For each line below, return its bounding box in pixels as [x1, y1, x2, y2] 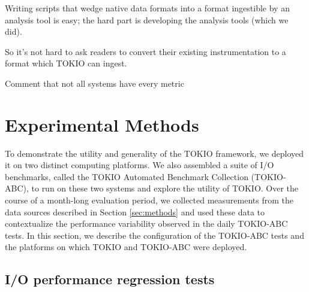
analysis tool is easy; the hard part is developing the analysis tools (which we [5, 13, 289, 26]
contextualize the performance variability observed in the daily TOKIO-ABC [5, 217, 288, 230]
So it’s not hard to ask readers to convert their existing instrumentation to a [5, 45, 286, 57]
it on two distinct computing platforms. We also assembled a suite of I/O [5, 159, 274, 171]
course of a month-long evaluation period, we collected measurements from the [5, 194, 294, 206]
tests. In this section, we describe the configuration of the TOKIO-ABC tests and [5, 229, 304, 241]
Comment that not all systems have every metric [5, 77, 184, 89]
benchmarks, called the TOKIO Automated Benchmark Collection [5, 170, 248, 182]
